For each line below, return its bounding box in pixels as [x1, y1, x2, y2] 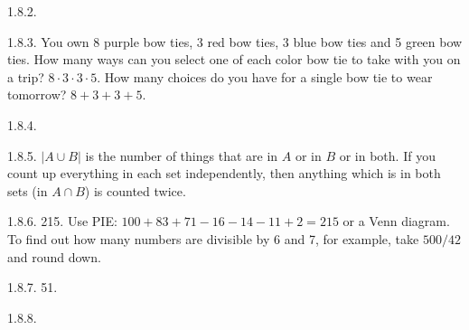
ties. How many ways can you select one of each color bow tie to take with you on [7, 50, 461, 69]
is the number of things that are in [85, 146, 278, 165]
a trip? [7, 67, 44, 86]
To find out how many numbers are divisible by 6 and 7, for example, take [7, 229, 419, 248]
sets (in [7, 181, 48, 200]
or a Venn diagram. [342, 212, 450, 231]
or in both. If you [339, 146, 436, 165]
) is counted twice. [84, 181, 186, 200]
